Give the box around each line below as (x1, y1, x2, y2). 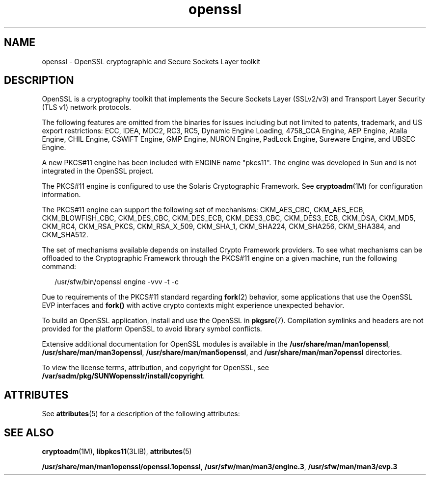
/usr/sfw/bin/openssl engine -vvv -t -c (54, 277, 179, 286)
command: (42, 262, 77, 271)
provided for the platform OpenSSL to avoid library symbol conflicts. (42, 325, 262, 333)
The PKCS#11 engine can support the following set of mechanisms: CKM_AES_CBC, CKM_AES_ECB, (42, 205, 365, 214)
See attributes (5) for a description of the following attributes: (42, 409, 240, 418)
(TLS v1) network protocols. (42, 103, 131, 112)
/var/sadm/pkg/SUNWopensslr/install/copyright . (42, 372, 205, 380)
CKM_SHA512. (42, 230, 88, 239)
